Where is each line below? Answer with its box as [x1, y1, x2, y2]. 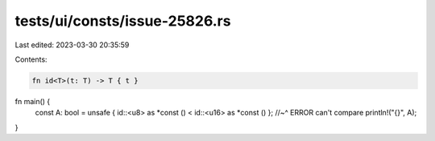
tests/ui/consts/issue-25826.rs [14, 12, 231, 30]
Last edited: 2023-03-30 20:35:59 [14, 40, 130, 50]
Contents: [14, 54, 48, 64]
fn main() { [14, 96, 51, 106]
